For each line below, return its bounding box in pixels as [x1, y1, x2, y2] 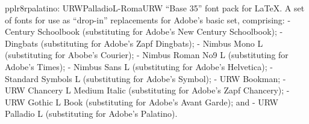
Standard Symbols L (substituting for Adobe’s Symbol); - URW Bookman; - [5, 72, 286, 84]
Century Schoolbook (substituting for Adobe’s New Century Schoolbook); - [5, 25, 283, 38]
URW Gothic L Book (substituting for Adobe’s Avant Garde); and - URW [5, 95, 278, 108]
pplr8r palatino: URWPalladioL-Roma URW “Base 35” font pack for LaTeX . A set [5, 2, 305, 14]
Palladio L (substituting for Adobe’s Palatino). [5, 107, 178, 120]
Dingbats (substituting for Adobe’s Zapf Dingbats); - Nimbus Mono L [5, 37, 263, 49]
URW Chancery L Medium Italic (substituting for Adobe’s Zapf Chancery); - [5, 84, 290, 96]
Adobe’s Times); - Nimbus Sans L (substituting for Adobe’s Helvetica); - [5, 60, 273, 72]
